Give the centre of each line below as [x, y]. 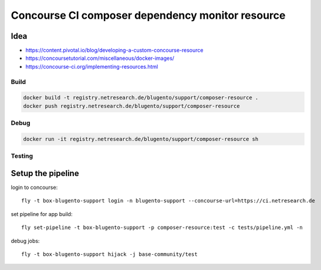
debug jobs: [25, 241]
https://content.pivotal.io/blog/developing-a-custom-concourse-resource [114, 50]
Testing [22, 156]
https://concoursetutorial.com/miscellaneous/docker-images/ [100, 58]
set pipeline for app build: [42, 214]
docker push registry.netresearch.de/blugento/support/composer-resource [131, 106]
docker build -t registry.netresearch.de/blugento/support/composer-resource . [141, 98]
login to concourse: [34, 187]
